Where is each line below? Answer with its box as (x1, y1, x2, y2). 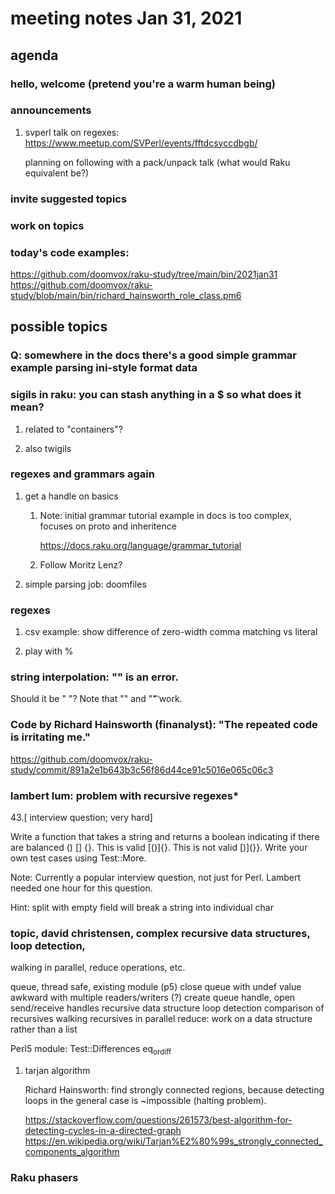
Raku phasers (10, 1171, 79, 1185)
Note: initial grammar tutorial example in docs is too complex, (39, 509, 292, 521)
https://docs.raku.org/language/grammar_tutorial (39, 539, 242, 551)
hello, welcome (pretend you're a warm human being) (10, 77, 277, 91)
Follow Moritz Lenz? (39, 558, 123, 571)
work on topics (10, 218, 85, 232)
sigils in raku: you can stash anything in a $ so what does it (10, 388, 302, 402)
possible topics (10, 318, 108, 336)
